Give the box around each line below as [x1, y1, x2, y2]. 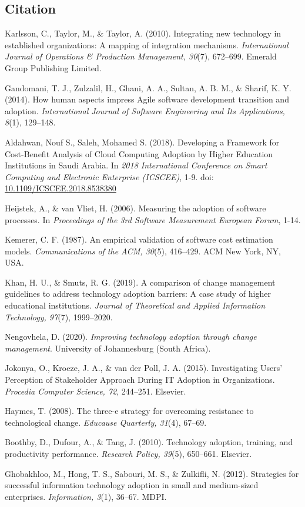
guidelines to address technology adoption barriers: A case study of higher [5, 287, 271, 300]
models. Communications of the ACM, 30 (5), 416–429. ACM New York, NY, [5, 244, 281, 257]
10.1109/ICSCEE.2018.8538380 [5, 182, 116, 194]
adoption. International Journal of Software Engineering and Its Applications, [5, 104, 285, 117]
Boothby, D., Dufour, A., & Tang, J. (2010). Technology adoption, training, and [5, 436, 293, 448]
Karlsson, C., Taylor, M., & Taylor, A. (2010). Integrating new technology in [5, 27, 281, 39]
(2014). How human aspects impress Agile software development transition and [5, 93, 289, 105]
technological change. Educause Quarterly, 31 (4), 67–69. [5, 416, 207, 428]
